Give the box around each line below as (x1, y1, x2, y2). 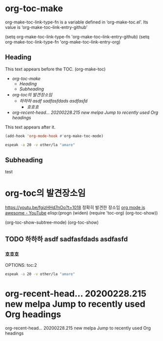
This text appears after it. (5, 124, 56, 130)
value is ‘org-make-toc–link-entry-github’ (5, 24, 88, 30)
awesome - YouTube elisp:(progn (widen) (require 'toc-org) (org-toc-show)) (5, 210, 158, 216)
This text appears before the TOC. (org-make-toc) (5, 66, 106, 72)
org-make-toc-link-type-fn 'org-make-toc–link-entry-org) (5, 39, 121, 44)
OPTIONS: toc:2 (5, 262, 38, 268)
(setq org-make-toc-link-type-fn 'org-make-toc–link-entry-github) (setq (5, 34, 150, 40)
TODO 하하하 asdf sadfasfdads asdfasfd (5, 235, 128, 243)
